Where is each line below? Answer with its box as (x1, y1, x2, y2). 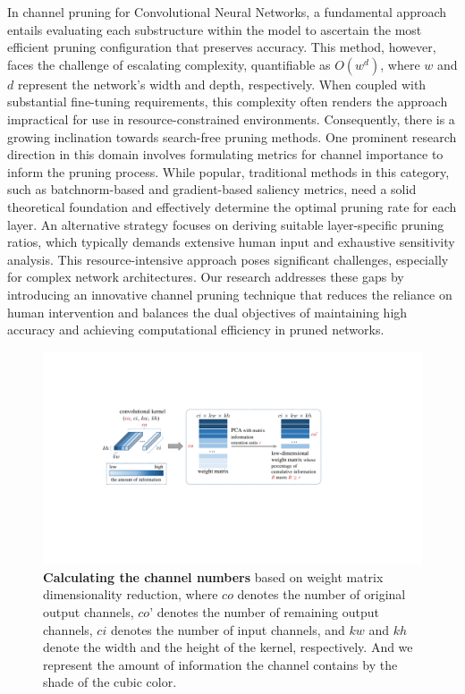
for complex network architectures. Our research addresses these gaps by (7, 267, 404, 286)
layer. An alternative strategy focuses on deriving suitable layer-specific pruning (7, 215, 444, 233)
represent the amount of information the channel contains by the (43, 655, 398, 673)
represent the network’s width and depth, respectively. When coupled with (17, 74, 427, 93)
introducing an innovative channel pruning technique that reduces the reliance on (7, 284, 452, 303)
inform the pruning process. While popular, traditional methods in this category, (7, 162, 450, 181)
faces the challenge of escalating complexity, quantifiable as (7, 55, 331, 73)
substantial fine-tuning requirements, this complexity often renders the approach (7, 92, 448, 111)
